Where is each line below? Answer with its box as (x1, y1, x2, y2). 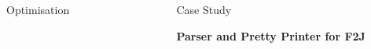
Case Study (176, 2, 232, 17)
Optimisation (6, 2, 70, 17)
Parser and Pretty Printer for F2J (176, 27, 365, 44)
